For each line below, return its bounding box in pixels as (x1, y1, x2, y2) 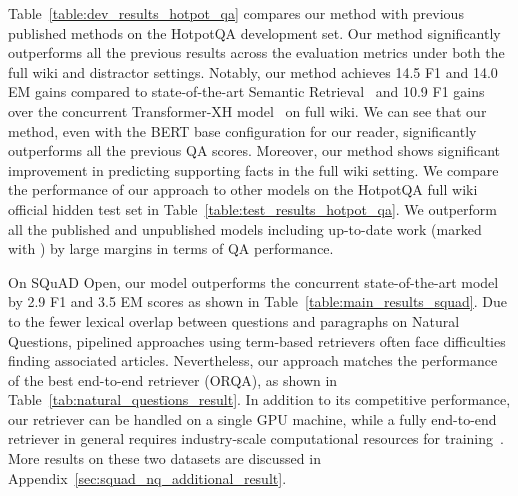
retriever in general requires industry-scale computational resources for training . (8, 428, 504, 449)
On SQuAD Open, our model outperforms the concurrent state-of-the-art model (8, 271, 499, 292)
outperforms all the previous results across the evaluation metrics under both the (8, 42, 505, 63)
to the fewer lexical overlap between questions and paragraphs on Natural (8, 310, 460, 331)
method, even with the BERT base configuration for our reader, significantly (8, 120, 477, 141)
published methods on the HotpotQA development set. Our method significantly (8, 22, 501, 43)
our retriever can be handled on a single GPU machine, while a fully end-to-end (8, 408, 497, 429)
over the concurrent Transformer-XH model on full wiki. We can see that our (8, 100, 487, 121)
